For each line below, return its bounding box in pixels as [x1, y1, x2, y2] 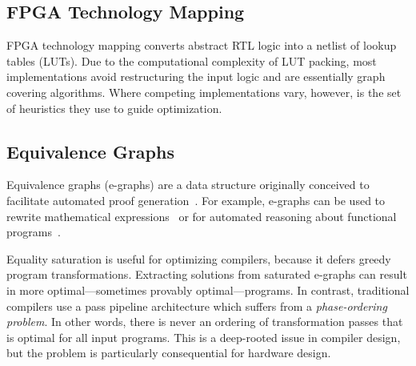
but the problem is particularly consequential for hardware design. [6, 344, 331, 361]
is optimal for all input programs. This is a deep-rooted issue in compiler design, [6, 328, 401, 345]
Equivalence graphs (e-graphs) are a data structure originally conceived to [6, 176, 370, 193]
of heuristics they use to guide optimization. [6, 99, 222, 116]
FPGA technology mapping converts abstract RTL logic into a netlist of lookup [6, 37, 397, 54]
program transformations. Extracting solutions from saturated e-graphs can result [6, 266, 407, 283]
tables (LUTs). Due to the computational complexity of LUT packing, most [6, 52, 377, 69]
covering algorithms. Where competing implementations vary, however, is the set [6, 83, 402, 100]
